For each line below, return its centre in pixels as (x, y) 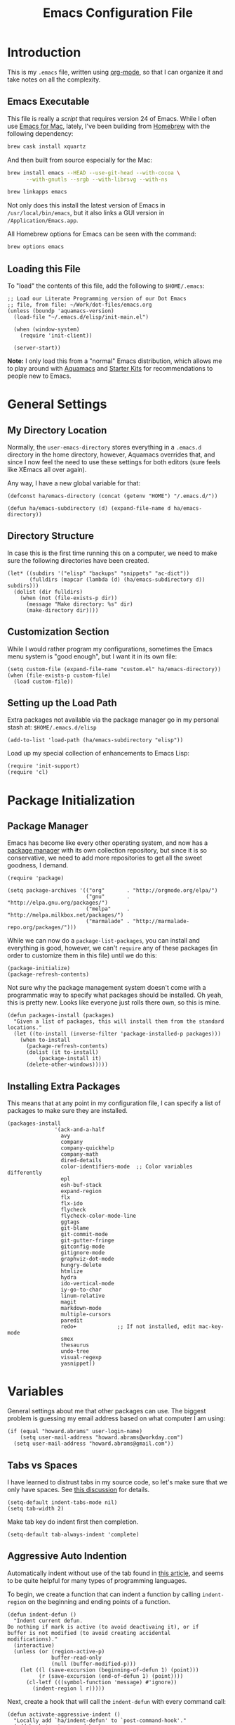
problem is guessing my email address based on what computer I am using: (116, 1418)
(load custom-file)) (43, 681)
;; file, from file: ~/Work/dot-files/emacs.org (80, 305)
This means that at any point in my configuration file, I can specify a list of (114, 1103)
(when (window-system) (47, 329)
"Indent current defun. (48, 1621)
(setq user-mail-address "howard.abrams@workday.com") (102, 1438)
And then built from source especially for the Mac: (80, 160)
